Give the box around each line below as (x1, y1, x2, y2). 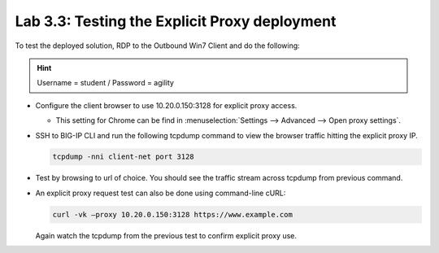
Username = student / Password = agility (37, 78, 175, 88)
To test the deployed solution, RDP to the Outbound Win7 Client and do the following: (15, 41, 300, 50)
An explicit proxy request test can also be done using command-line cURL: (35, 188, 286, 198)
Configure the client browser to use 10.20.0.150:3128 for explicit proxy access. (35, 100, 298, 110)
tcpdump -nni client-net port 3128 (52, 152, 194, 162)
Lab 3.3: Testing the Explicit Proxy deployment (15, 12, 337, 30)
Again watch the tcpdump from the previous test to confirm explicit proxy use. (35, 230, 297, 240)
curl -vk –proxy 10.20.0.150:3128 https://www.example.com (52, 210, 293, 219)
